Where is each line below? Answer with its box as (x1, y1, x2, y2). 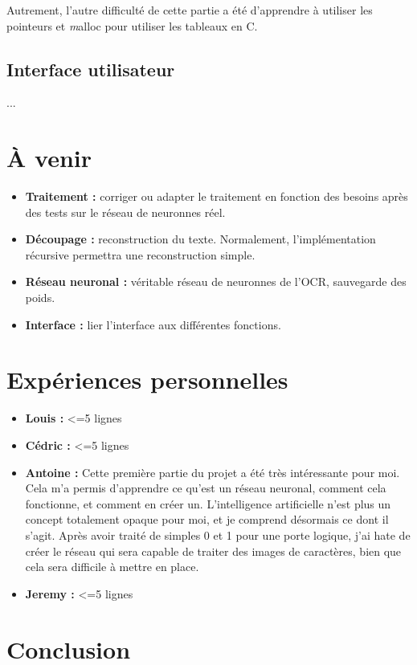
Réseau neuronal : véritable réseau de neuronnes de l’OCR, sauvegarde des (25, 273, 407, 290)
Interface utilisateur (6, 56, 175, 81)
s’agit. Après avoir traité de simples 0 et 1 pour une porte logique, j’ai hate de (25, 526, 411, 543)
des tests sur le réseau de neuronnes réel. (25, 203, 226, 220)
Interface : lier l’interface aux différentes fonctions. (25, 316, 281, 332)
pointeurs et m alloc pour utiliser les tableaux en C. (6, 17, 258, 34)
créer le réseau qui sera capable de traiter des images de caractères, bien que (25, 542, 402, 559)
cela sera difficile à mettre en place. (25, 558, 199, 575)
